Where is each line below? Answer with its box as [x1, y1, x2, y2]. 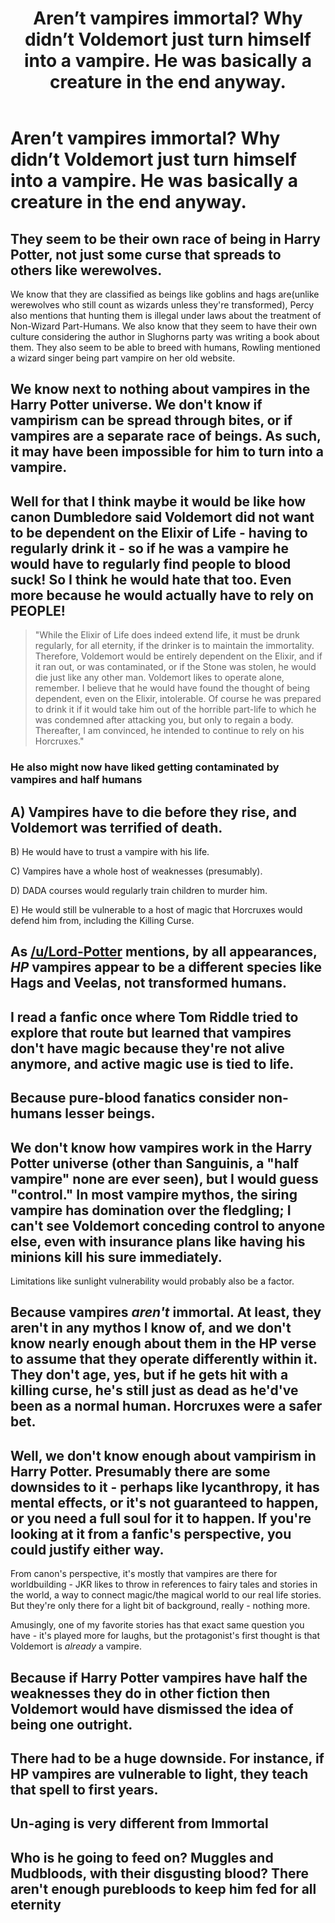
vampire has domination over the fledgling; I [10, 1202, 292, 1219]
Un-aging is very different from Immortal [10, 1815, 269, 1832]
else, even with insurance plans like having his [10, 1233, 306, 1250]
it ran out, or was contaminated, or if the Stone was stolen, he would [34, 661, 317, 673]
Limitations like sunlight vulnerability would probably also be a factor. [10, 1275, 295, 1287]
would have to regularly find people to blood [10, 555, 292, 572]
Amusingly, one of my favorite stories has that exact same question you [10, 1619, 305, 1631]
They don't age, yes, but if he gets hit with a [10, 1367, 289, 1384]
